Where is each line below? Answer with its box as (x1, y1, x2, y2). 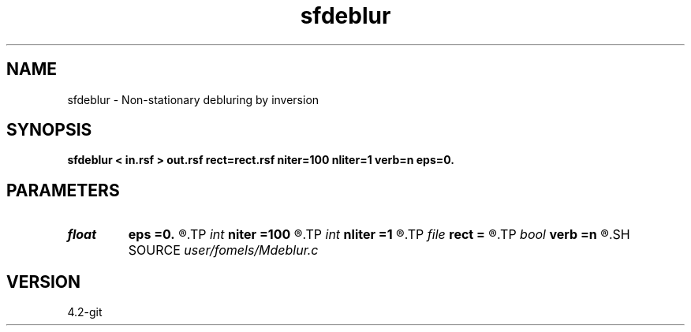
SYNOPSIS (6, 120, 92, 140)
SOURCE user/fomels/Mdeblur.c (128, 242, 319, 259)
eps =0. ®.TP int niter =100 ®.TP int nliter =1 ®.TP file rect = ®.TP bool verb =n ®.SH (128, 226, 630, 243)
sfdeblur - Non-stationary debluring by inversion (67, 92, 319, 106)
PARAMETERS (6, 180, 120, 200)
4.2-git (67, 305, 103, 319)
